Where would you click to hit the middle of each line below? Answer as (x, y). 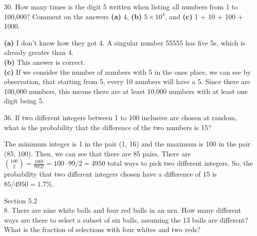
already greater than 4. (39, 52)
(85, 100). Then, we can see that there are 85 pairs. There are (97, 153)
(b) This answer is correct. (45, 62)
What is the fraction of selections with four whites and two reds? (102, 229)
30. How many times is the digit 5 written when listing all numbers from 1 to (121, 6)
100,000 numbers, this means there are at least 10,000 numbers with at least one (126, 91)
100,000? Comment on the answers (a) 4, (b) (73, 16)
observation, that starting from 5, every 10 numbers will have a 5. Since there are (127, 81)
